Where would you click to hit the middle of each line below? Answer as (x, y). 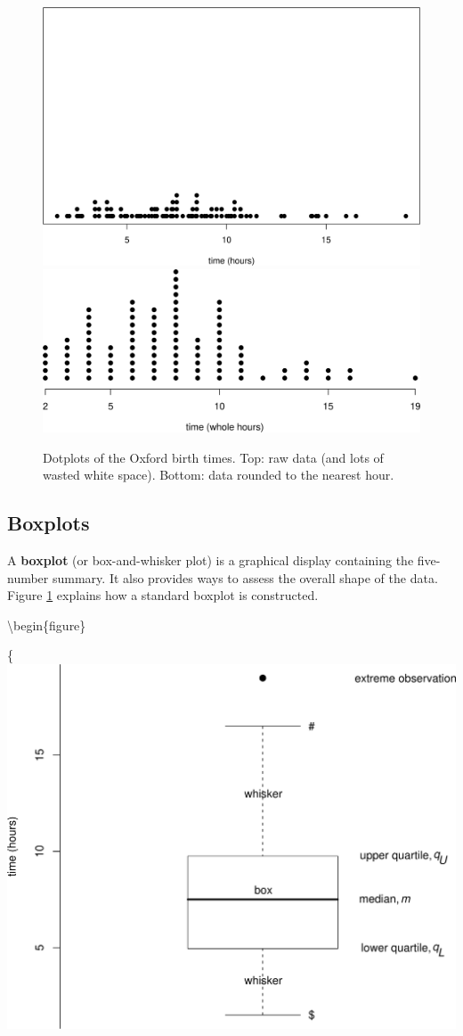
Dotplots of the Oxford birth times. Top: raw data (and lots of (213, 457)
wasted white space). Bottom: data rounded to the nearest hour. (219, 475)
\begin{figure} (47, 625)
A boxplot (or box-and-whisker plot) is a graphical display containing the (211, 560)
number (28, 577)
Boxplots (49, 523)
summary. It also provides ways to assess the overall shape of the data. (245, 577)
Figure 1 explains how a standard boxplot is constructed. (163, 595)
